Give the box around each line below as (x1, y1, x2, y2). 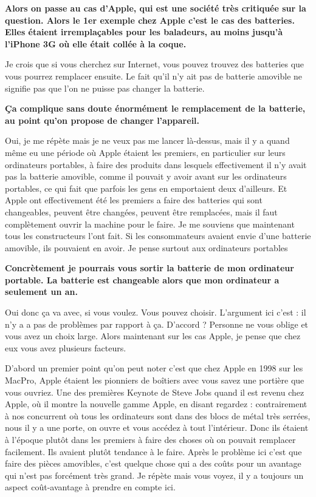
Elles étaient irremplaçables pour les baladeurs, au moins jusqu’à (5, 25, 283, 38)
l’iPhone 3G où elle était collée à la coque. (5, 37, 187, 50)
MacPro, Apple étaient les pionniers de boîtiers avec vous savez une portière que (5, 374, 304, 387)
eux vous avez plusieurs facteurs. (5, 341, 126, 354)
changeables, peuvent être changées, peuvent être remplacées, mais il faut (5, 205, 278, 218)
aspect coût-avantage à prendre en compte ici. (5, 481, 176, 493)
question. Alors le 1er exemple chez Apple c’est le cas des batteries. (5, 13, 295, 26)
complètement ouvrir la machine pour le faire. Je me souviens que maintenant (5, 217, 295, 230)
